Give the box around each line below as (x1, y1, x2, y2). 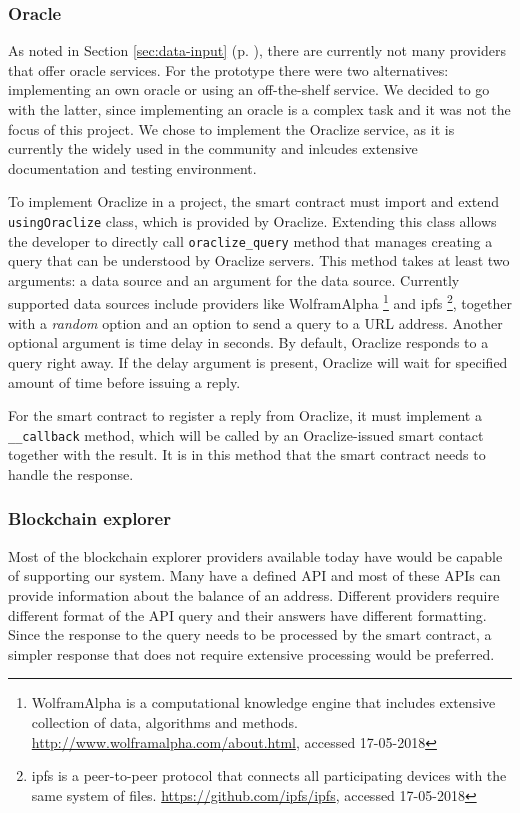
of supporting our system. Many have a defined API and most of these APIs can (8, 565, 501, 586)
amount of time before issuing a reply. (8, 371, 241, 392)
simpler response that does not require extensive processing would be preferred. (8, 643, 495, 664)
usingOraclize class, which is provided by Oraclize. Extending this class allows (8, 210, 497, 231)
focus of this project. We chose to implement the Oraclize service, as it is (8, 118, 455, 139)
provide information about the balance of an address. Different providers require (8, 584, 500, 605)
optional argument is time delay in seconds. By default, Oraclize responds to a (8, 332, 489, 353)
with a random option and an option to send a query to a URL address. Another (8, 312, 503, 333)
